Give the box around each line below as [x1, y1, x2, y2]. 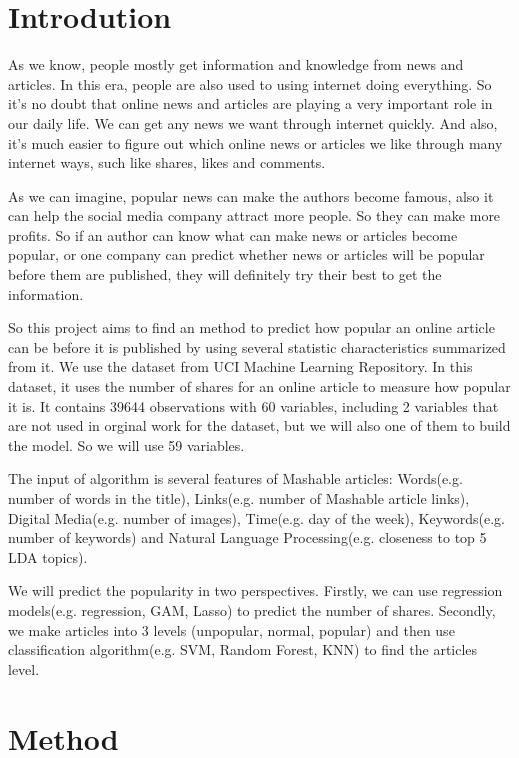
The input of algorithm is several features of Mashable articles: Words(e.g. [8, 468, 463, 489]
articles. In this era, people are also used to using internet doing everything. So [8, 73, 492, 94]
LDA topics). [8, 546, 88, 567]
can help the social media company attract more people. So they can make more [8, 205, 501, 226]
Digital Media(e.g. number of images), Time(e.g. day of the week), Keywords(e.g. [8, 507, 506, 528]
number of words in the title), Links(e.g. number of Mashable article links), [8, 488, 470, 508]
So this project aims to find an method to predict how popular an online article [8, 317, 495, 338]
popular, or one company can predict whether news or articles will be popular [8, 244, 485, 265]
